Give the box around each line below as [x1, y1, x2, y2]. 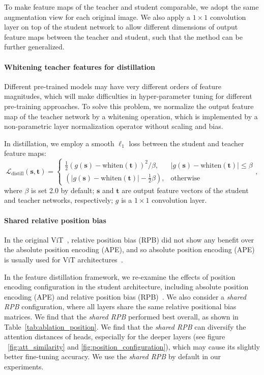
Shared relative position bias [4, 215, 106, 225]
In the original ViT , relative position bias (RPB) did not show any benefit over [4, 234, 254, 245]
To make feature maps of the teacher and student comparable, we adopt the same [4, 2, 259, 12]
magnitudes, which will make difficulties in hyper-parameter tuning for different [4, 91, 252, 101]
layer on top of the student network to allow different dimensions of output [4, 21, 238, 32]
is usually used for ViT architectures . [4, 254, 123, 264]
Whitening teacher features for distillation [4, 61, 155, 72]
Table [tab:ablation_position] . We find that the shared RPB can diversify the [4, 321, 246, 332]
